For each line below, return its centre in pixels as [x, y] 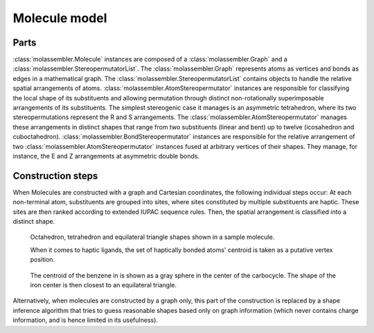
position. [43, 260]
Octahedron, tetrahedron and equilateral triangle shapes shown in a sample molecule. [152, 237]
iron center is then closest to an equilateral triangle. [103, 285]
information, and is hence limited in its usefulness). [86, 320]
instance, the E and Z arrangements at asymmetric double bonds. [106, 156]
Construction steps [55, 175]
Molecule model [60, 18]
